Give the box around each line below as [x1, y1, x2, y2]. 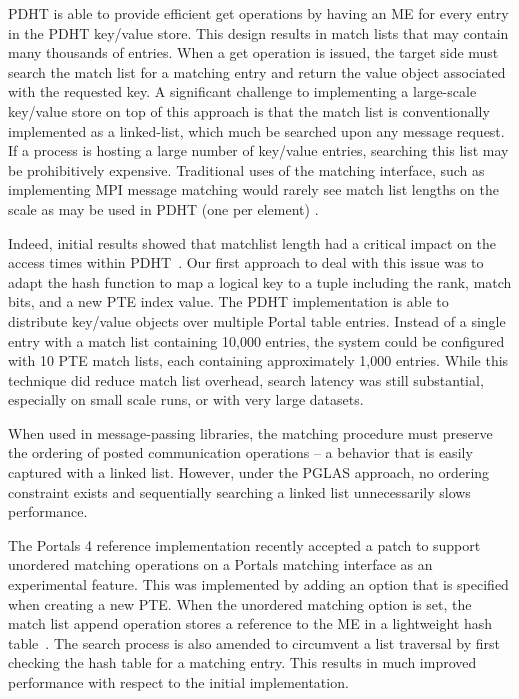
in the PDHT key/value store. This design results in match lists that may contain [8, 22, 509, 43]
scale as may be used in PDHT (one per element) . [8, 198, 319, 219]
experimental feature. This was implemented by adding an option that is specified [8, 574, 509, 595]
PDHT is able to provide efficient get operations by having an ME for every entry [8, 3, 509, 23]
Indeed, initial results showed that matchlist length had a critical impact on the [8, 232, 497, 253]
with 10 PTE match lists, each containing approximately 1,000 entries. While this [8, 350, 509, 371]
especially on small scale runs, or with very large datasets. [8, 389, 364, 410]
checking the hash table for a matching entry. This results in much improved [8, 652, 477, 673]
